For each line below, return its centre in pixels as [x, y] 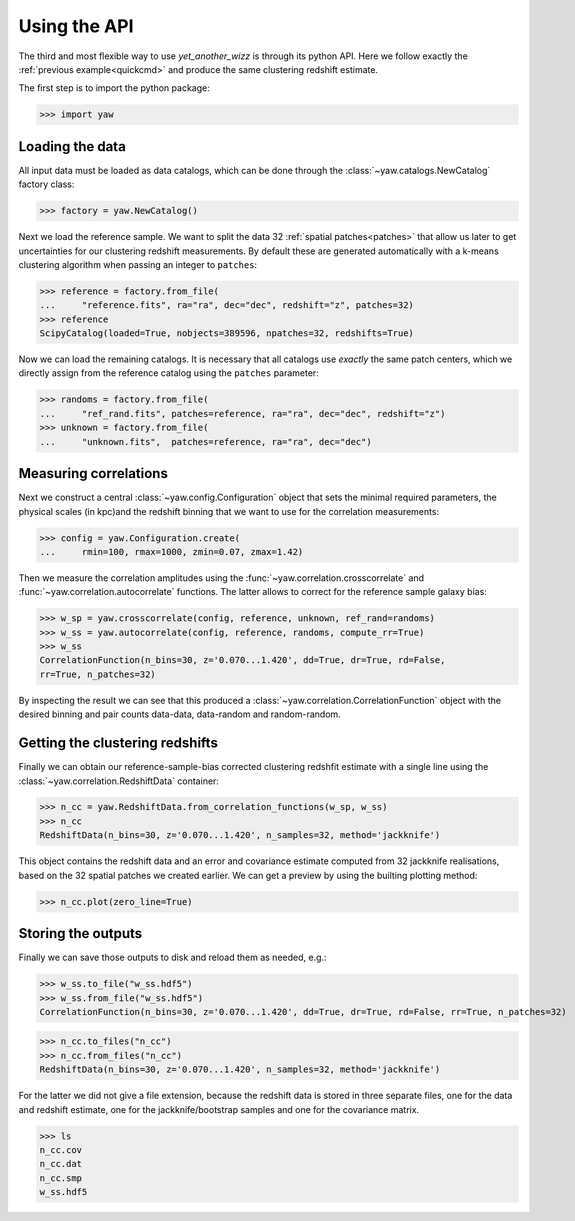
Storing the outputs [80, 933]
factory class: [46, 184]
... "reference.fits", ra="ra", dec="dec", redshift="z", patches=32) [227, 305]
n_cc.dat [61, 1164]
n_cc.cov [61, 1150]
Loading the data [72, 146]
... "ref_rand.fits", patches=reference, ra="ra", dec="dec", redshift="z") [242, 413]
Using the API [76, 26]
